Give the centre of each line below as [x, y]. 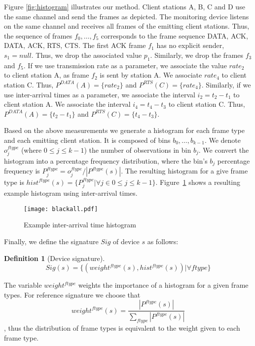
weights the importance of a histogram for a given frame [163, 285]
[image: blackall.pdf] [61, 209]
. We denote [222, 140]
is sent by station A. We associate [151, 75]
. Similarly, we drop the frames [197, 55]
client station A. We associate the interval [67, 104]
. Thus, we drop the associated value [87, 55]
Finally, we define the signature [51, 241]
